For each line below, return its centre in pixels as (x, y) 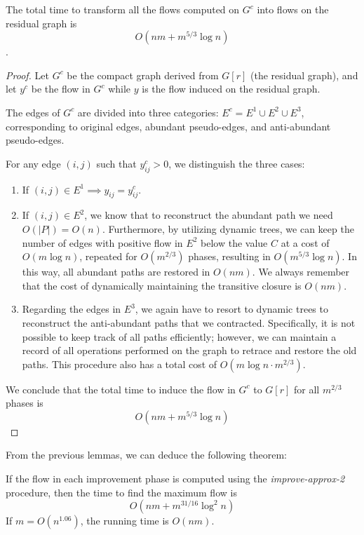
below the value (234, 242)
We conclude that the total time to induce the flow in (121, 389)
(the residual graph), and (304, 75)
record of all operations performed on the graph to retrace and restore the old (189, 350)
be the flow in (61, 89)
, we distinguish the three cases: (237, 163)
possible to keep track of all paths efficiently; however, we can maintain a (179, 336)
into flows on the (293, 9)
